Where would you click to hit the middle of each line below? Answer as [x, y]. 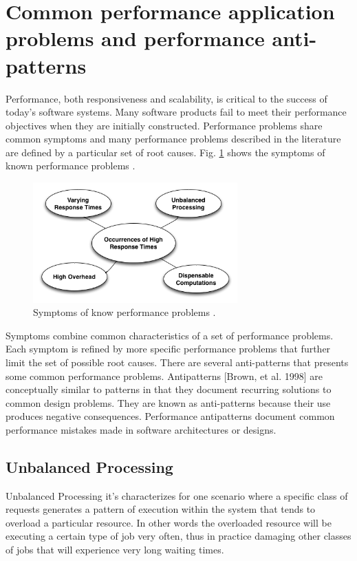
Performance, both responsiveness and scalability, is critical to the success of [166, 98]
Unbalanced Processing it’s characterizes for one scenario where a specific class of [177, 495]
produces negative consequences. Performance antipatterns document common [170, 416]
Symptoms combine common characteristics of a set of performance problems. [170, 335]
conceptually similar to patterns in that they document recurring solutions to [169, 389]
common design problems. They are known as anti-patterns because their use [168, 402]
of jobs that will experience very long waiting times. [115, 550]
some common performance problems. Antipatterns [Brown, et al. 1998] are [164, 375]
